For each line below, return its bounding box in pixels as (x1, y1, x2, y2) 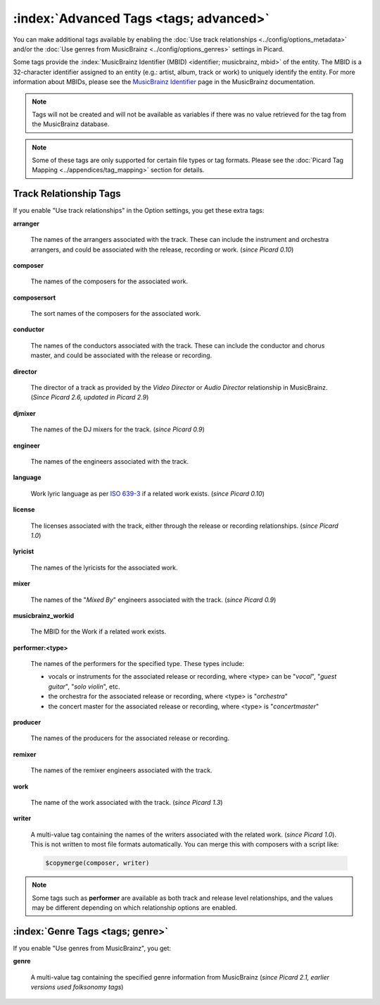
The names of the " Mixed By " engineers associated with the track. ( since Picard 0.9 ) (30, 596, 277, 604)
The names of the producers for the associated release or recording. (30, 734, 230, 743)
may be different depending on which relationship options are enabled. (32, 903, 237, 912)
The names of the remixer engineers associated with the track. (30, 766, 213, 775)
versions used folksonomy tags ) (30, 982, 124, 991)
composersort (13, 293, 56, 302)
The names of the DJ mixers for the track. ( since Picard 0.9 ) (30, 425, 205, 433)
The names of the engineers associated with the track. (30, 457, 189, 465)
